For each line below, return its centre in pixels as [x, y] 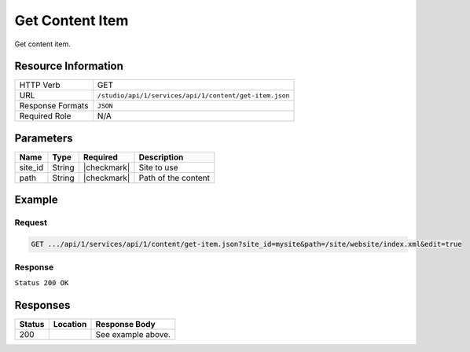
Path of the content [174, 178]
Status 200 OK [42, 282]
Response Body [126, 324]
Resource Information [69, 66]
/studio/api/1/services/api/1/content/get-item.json [193, 95]
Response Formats [54, 106]
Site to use [158, 167]
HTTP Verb [40, 85]
